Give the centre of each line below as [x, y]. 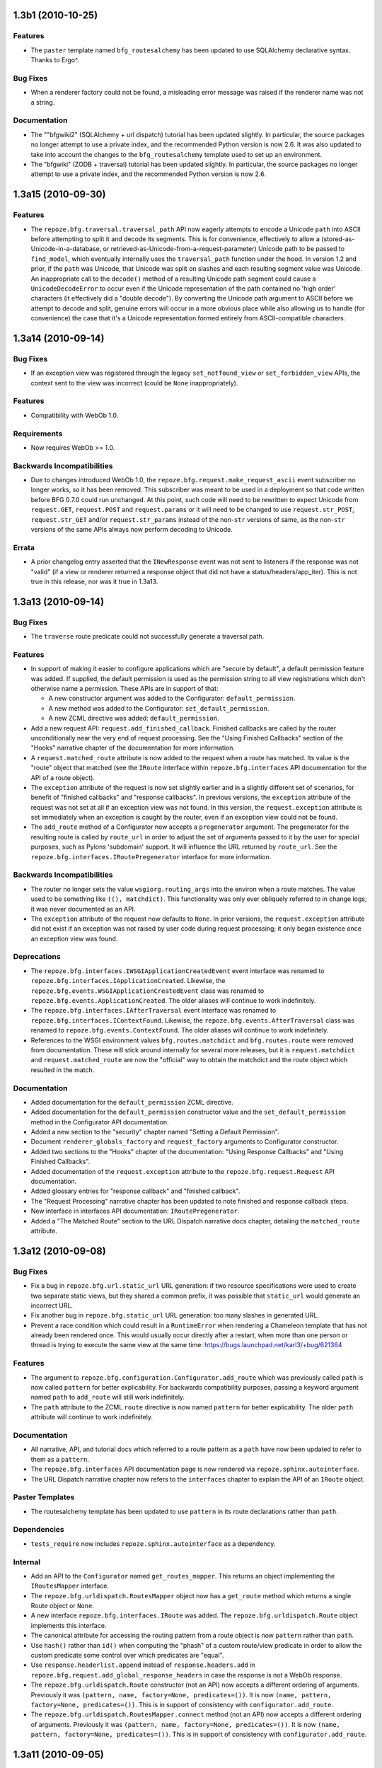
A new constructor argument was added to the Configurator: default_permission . [172, 698]
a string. [43, 102]
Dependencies [39, 1530]
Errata [24, 547]
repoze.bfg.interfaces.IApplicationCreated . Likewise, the [128, 981]
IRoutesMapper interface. [70, 1586]
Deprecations [37, 957]
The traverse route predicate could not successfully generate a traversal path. [147, 636]
